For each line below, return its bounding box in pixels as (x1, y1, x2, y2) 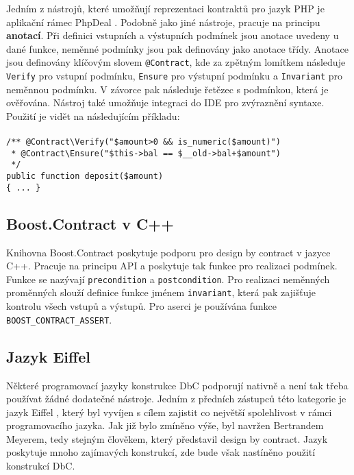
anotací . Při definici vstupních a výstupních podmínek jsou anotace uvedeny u (6, 28, 339, 42)
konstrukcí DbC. (6, 459, 75, 473)
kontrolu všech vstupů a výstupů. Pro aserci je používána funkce (6, 299, 277, 313)
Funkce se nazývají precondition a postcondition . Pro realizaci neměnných (6, 271, 330, 286)
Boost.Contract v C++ (6, 212, 174, 234)
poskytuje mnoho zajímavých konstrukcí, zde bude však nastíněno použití (6, 445, 316, 459)
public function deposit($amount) (6, 171, 164, 182)
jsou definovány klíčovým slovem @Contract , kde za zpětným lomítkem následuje (6, 55, 346, 69)
